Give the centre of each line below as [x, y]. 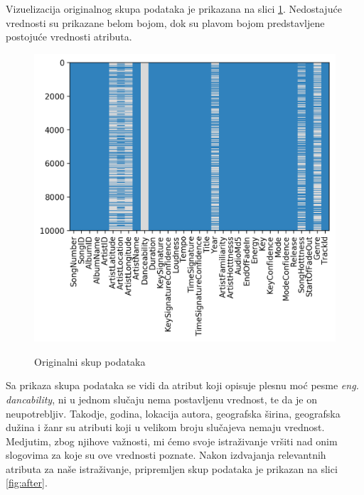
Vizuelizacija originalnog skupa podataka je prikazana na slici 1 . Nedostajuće [174, 9]
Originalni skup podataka [90, 361]
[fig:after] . [27, 483]
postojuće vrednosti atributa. [69, 37]
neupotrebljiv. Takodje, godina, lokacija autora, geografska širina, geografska [173, 413]
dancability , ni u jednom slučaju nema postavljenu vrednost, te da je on [161, 399]
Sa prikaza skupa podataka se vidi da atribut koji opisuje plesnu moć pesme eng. [182, 385]
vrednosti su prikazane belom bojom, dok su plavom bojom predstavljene [165, 22]
